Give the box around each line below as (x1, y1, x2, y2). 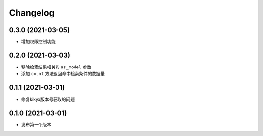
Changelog (9, 7, 55, 18)
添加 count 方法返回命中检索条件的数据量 (21, 71, 105, 77)
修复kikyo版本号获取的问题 (21, 96, 75, 102)
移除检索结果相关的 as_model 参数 (21, 64, 92, 70)
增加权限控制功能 (21, 39, 56, 45)
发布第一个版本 (21, 122, 51, 128)
